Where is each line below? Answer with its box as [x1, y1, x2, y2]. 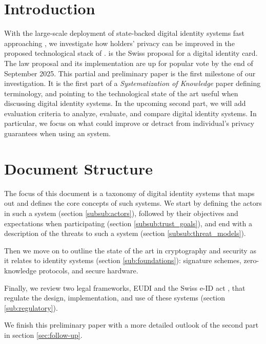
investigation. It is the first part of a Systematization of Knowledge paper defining [4, 78, 261, 89]
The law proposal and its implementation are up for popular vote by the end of [4, 57, 253, 68]
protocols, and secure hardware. [38, 265, 138, 275]
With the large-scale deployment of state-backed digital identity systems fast [4, 28, 245, 38]
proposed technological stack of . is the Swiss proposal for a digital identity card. [4, 48, 258, 58]
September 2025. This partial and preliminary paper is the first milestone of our [4, 68, 256, 78]
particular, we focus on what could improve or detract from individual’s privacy [4, 118, 255, 128]
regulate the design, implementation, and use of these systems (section [4, 292, 226, 303]
